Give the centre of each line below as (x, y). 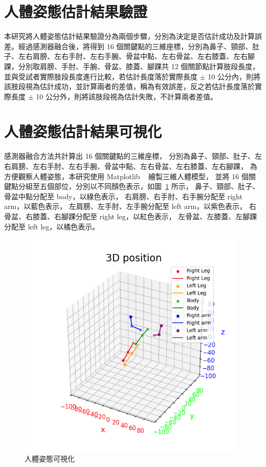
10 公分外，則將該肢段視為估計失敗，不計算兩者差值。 (127, 96)
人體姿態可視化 (50, 459)
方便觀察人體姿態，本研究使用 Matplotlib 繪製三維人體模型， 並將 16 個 (126, 176)
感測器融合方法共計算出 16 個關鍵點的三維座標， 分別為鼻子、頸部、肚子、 (129, 156)
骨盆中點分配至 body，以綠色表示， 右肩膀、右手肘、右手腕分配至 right (123, 196)
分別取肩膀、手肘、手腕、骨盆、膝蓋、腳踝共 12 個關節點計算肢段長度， (139, 66)
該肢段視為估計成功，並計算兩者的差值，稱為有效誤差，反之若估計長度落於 (129, 86)
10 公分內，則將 (234, 76)
